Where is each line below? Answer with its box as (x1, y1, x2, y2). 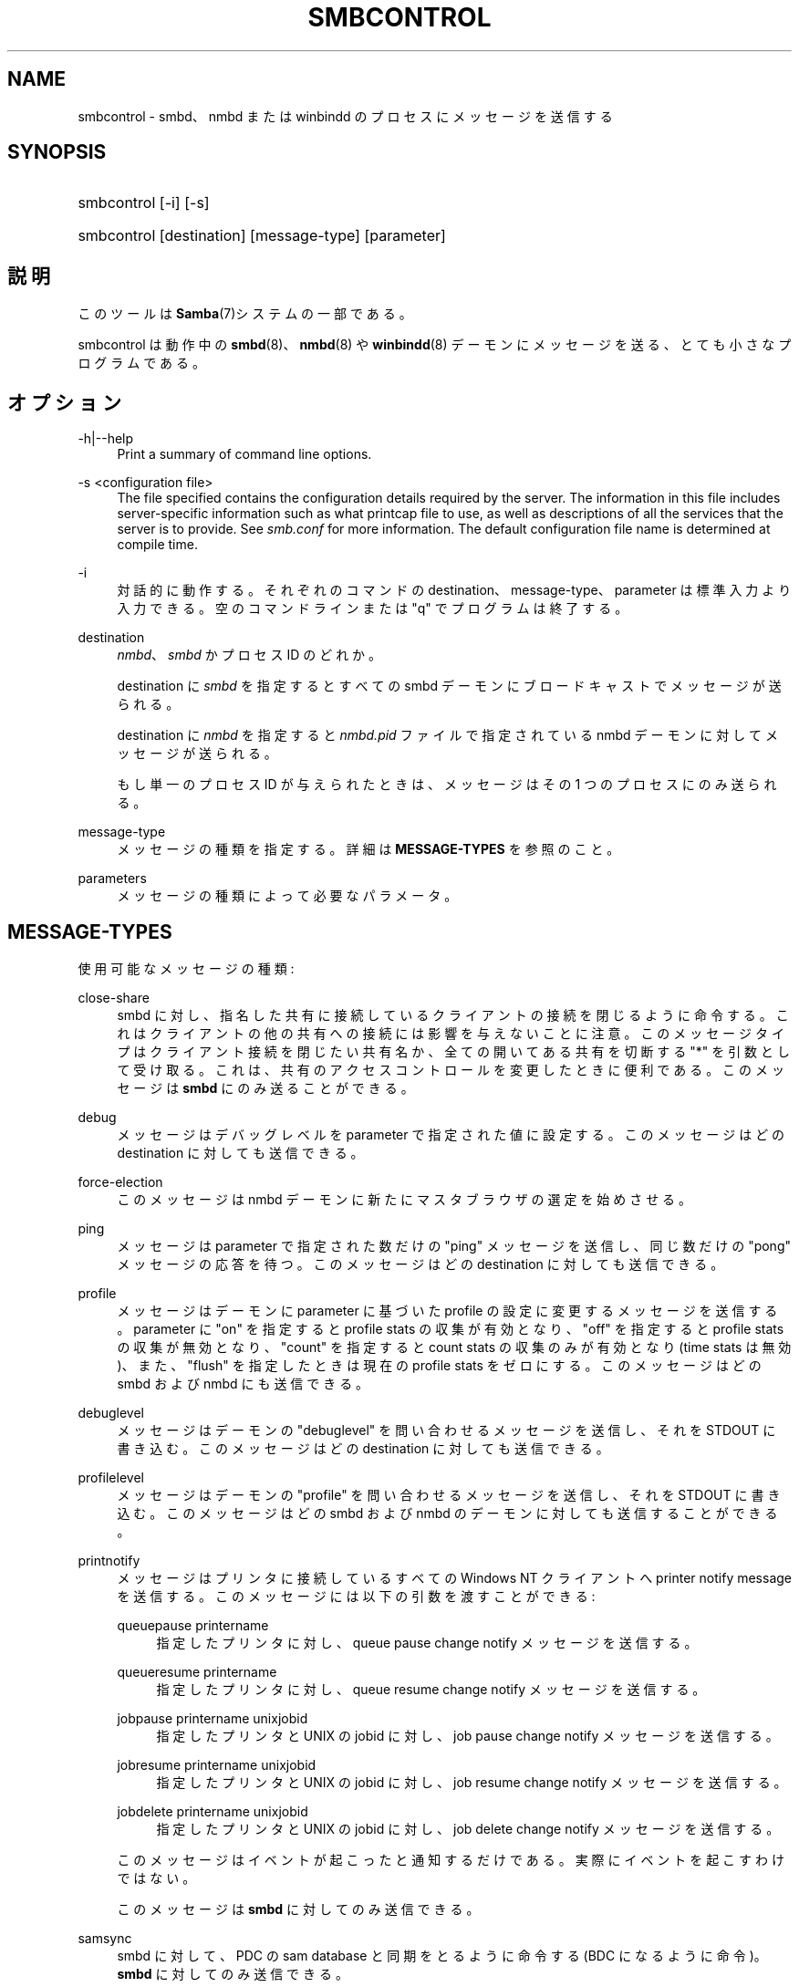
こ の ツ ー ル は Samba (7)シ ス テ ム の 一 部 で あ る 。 (78, 306, 412, 322)
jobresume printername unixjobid (117, 1756, 316, 1773)
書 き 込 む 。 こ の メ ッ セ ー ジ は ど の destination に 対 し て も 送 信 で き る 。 (117, 1440, 609, 1456)
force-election (78, 1173, 163, 1190)
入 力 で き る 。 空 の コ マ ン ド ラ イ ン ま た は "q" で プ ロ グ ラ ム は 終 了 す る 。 (117, 600, 628, 617)
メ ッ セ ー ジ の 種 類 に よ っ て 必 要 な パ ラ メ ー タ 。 (117, 888, 458, 904)
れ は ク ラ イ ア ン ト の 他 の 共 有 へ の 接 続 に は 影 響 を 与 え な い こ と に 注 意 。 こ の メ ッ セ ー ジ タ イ (117, 1025, 784, 1041)
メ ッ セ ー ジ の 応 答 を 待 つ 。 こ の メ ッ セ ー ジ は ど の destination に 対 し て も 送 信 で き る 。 (117, 1255, 724, 1272)
